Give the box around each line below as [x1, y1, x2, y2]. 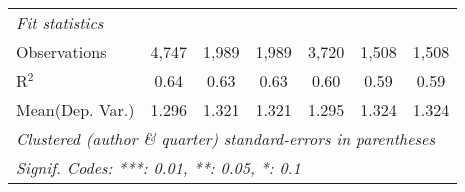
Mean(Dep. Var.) [16, 98, 135, 121]
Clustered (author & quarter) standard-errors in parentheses [16, 127, 435, 150]
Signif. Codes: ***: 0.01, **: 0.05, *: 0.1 [16, 156, 301, 179]
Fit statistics [16, 11, 104, 34]
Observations [16, 40, 107, 63]
